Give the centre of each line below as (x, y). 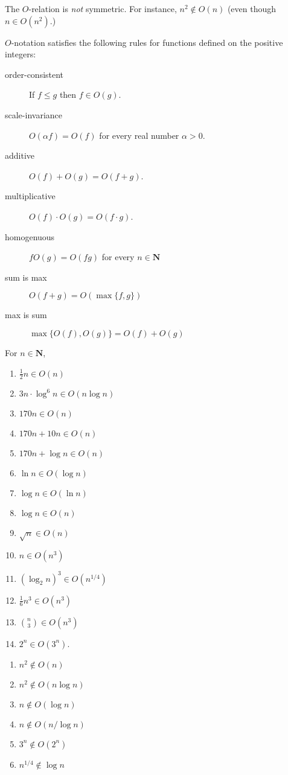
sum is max (26, 277)
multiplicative (30, 196)
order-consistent (34, 74)
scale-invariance (34, 114)
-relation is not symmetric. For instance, (103, 8)
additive (20, 155)
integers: (21, 54)
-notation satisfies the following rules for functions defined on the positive (147, 42)
